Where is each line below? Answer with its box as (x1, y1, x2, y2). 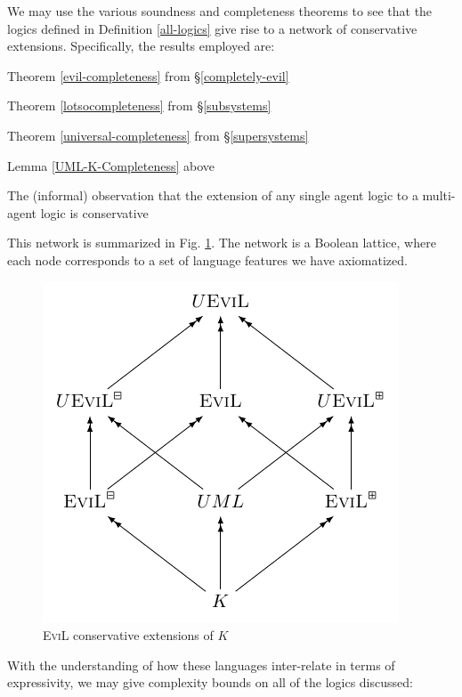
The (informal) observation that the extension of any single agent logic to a (7, 186, 418, 205)
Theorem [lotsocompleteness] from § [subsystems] (7, 96, 272, 115)
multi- (422, 186, 456, 205)
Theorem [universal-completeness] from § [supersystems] (7, 126, 309, 144)
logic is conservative (40, 203, 149, 222)
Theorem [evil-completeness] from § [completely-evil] (7, 66, 289, 85)
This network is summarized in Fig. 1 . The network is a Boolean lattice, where (7, 233, 436, 252)
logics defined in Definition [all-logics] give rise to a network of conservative (7, 19, 417, 37)
